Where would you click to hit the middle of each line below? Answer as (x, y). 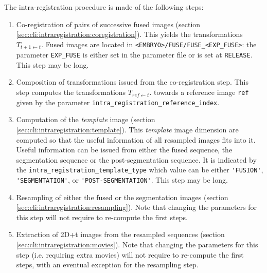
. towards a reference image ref (199, 92)
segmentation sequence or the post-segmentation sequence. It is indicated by (136, 159)
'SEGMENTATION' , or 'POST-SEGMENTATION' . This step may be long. (122, 180)
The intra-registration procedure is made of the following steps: (104, 7)
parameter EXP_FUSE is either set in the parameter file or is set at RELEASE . (134, 55)
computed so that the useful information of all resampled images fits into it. (136, 139)
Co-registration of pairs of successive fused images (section (108, 24)
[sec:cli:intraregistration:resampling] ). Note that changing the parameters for (137, 207)
